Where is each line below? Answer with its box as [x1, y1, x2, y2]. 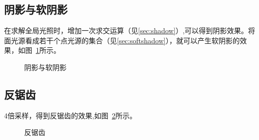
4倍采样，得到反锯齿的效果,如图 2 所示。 [4, 110, 137, 120]
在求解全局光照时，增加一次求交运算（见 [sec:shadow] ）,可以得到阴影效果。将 [4, 25, 255, 36]
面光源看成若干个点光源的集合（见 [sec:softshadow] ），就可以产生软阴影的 [4, 35, 240, 45]
